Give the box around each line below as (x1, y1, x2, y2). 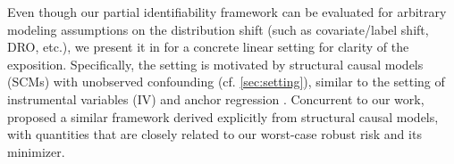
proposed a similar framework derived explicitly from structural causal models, (7, 107, 439, 126)
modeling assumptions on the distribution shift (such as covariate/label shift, (7, 20, 429, 38)
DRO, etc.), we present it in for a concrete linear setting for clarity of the (7, 37, 409, 56)
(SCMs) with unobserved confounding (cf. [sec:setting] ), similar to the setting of (7, 72, 445, 91)
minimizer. (7, 142, 65, 160)
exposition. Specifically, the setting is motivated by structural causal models (7, 54, 424, 73)
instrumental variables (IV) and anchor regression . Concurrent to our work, (7, 89, 425, 108)
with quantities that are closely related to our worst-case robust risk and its (7, 125, 422, 143)
